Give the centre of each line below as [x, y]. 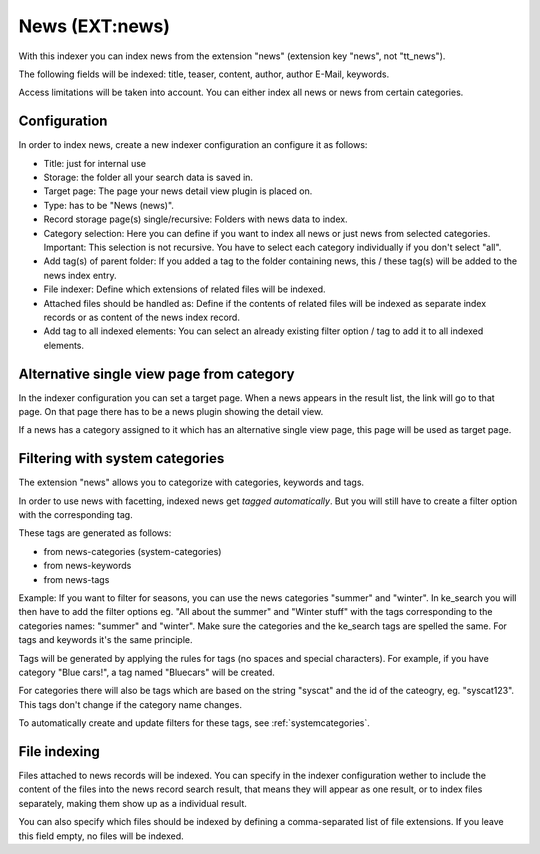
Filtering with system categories [121, 458]
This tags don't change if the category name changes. [130, 704]
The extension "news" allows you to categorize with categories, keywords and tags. [191, 482]
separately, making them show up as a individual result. [132, 803]
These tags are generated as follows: [95, 533]
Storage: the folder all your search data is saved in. [148, 177]
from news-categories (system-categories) [132, 551]
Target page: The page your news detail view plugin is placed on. [178, 191]
